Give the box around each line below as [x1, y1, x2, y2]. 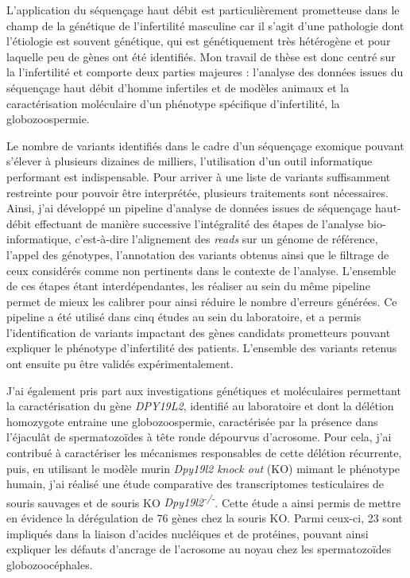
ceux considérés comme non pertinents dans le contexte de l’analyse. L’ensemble [6, 262, 396, 278]
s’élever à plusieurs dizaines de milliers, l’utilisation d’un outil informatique [6, 153, 373, 169]
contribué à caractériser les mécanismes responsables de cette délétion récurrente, [6, 444, 402, 461]
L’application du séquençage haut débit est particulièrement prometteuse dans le [6, 2, 400, 17]
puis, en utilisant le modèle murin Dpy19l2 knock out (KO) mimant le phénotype [6, 460, 400, 476]
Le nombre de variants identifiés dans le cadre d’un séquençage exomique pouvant [6, 137, 404, 153]
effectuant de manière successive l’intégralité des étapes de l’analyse [34, 215, 364, 231]
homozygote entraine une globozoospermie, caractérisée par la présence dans [6, 413, 378, 429]
